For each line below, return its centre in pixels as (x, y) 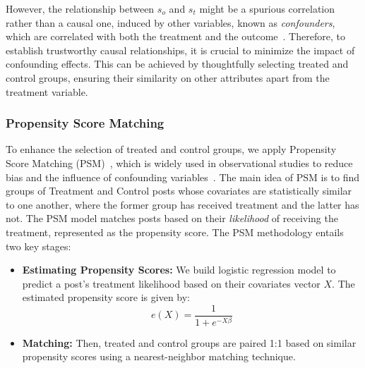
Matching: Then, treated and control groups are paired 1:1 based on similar (189, 342)
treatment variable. (47, 91)
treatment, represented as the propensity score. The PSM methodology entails (175, 232)
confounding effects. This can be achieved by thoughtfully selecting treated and (177, 64)
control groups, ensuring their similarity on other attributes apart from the (168, 77)
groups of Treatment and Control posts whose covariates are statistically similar (179, 191)
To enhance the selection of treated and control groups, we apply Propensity (171, 149)
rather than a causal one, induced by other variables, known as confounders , (170, 22)
